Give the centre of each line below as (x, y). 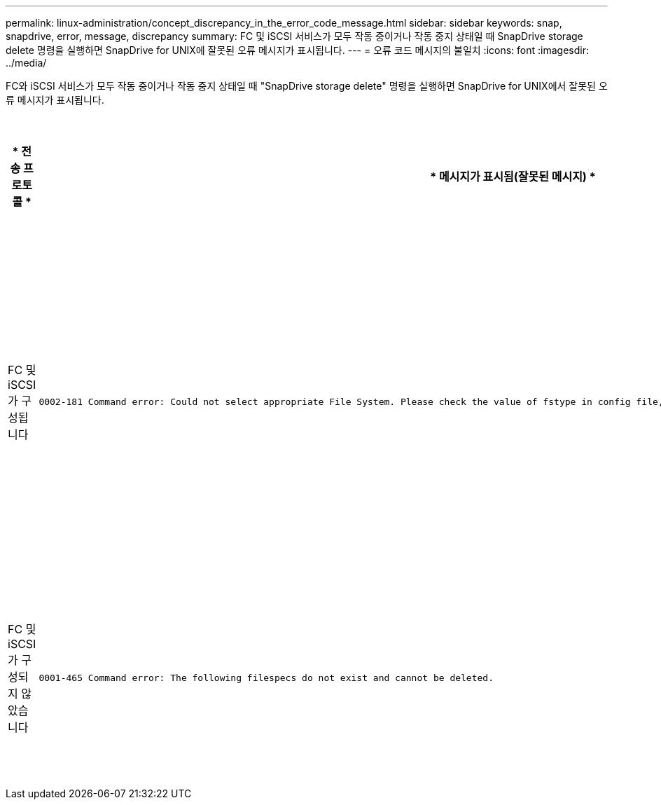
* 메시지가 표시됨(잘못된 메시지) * (513, 177)
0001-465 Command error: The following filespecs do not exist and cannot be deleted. (266, 677)
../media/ (26, 63)
